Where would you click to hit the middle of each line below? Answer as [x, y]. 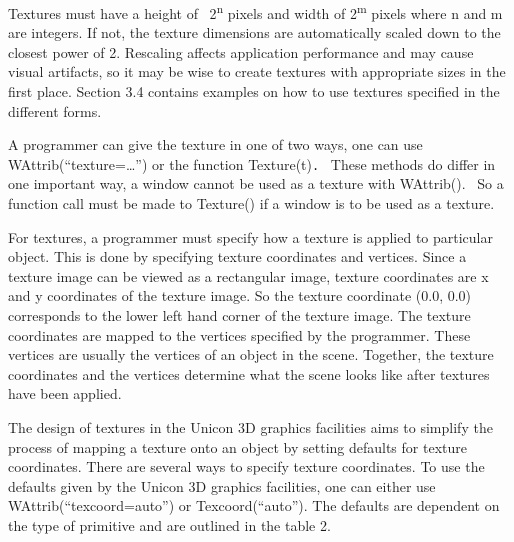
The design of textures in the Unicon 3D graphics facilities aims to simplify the [250, 427]
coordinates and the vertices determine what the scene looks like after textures [249, 373]
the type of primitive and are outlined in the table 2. [169, 524]
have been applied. [65, 393]
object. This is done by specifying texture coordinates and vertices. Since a [237, 256]
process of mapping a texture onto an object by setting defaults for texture [237, 446]
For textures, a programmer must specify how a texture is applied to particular [250, 236]
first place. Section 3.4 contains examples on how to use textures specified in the [254, 91]
